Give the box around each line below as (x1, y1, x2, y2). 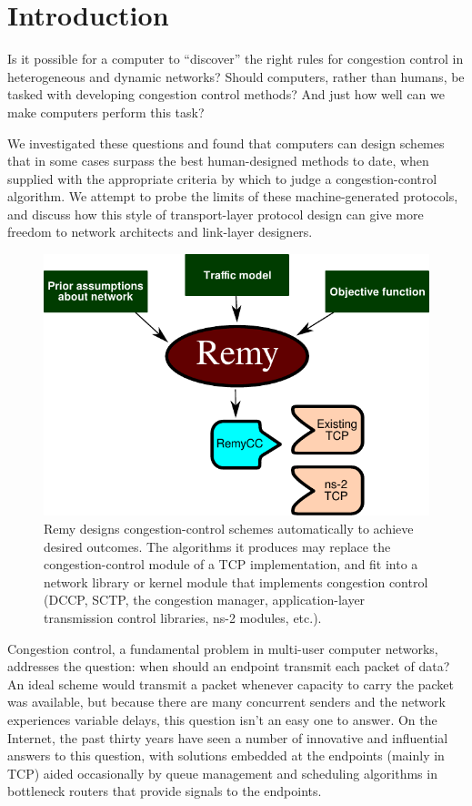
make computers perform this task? (7, 102, 205, 121)
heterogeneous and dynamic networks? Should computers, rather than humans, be (7, 66, 465, 86)
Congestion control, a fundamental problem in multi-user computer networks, (7, 638, 438, 658)
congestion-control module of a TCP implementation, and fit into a (44, 555, 418, 574)
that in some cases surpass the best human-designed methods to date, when (7, 151, 429, 170)
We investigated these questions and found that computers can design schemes (7, 133, 445, 152)
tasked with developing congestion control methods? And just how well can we (7, 85, 445, 104)
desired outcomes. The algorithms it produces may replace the (44, 536, 391, 556)
